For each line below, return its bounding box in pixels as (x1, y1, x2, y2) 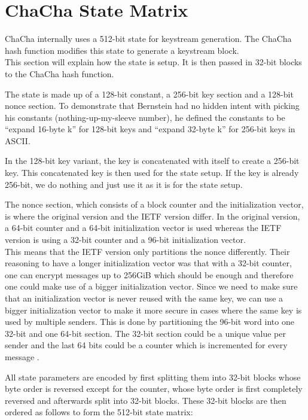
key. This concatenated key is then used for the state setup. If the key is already (5, 166, 299, 179)
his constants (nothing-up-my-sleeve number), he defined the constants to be (5, 111, 285, 123)
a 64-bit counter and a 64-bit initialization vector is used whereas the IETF (5, 221, 282, 234)
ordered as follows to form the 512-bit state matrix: (5, 406, 193, 418)
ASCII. (5, 134, 31, 147)
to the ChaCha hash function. (5, 67, 114, 80)
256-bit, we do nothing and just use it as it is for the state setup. (5, 178, 243, 190)
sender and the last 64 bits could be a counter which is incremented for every (5, 339, 288, 351)
